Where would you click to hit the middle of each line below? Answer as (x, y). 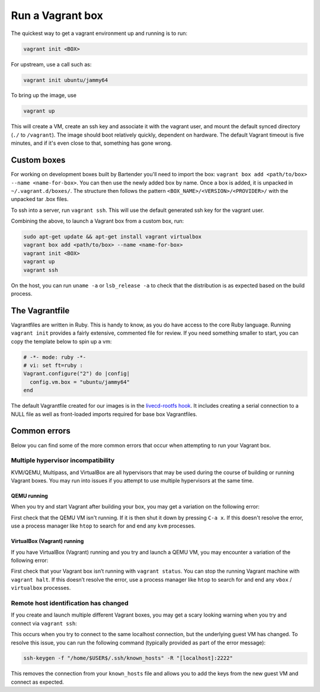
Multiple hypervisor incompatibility (63, 461)
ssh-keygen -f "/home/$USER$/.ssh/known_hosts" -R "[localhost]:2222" (128, 658)
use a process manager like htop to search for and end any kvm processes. (103, 526)
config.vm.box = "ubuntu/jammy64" (80, 382)
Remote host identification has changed (70, 603)
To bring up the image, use (44, 96)
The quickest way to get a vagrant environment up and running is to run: (99, 33)
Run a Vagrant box (57, 15)
